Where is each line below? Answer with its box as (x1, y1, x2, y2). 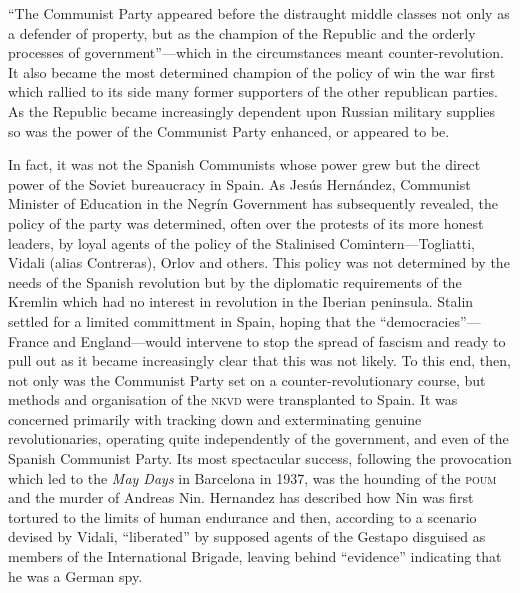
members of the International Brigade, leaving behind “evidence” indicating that (8, 546, 502, 567)
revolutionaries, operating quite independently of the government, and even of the (8, 428, 509, 449)
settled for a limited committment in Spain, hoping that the (8, 310, 376, 331)
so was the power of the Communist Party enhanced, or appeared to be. (8, 120, 450, 141)
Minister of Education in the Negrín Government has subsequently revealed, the (8, 193, 498, 214)
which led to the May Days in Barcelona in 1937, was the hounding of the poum (8, 467, 497, 488)
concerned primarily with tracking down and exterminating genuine (8, 408, 422, 429)
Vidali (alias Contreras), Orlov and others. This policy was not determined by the (8, 252, 510, 273)
